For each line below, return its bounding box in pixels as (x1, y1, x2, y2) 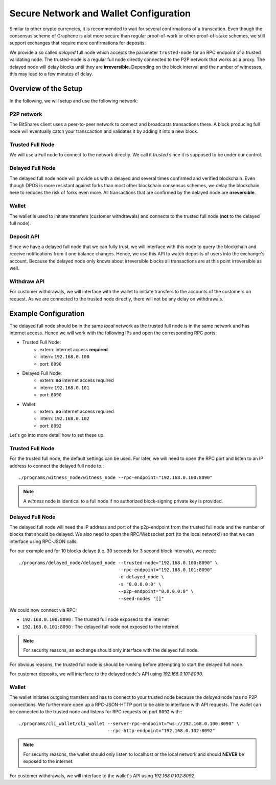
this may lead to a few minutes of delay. (9, 71, 93, 77)
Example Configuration (9, 309, 85, 318)
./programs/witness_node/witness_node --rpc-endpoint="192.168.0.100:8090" (18, 475, 213, 480)
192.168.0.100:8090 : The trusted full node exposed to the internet (22, 616, 169, 622)
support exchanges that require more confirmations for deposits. (9, 40, 146, 46)
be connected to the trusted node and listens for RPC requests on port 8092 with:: (9, 709, 182, 715)
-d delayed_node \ (118, 574, 165, 580)
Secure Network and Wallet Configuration (9, 8, 191, 19)
